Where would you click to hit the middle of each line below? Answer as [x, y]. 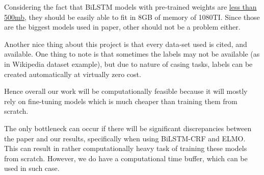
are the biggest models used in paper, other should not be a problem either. [122, 27]
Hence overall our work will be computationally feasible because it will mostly [126, 91]
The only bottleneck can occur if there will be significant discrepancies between [128, 128]
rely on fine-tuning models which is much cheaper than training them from [121, 101]
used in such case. [32, 168]
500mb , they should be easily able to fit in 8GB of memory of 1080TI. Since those [132, 17]
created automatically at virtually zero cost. [73, 74]
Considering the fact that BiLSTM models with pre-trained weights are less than [130, 7]
